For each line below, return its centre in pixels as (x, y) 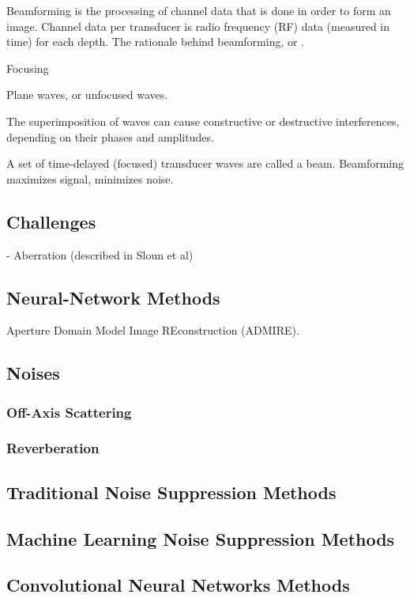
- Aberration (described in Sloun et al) (100, 254)
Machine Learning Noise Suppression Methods (201, 538)
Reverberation (53, 448)
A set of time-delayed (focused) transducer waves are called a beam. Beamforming (205, 163)
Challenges (51, 221)
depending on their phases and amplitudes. (110, 136)
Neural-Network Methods (113, 297)
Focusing (28, 68)
